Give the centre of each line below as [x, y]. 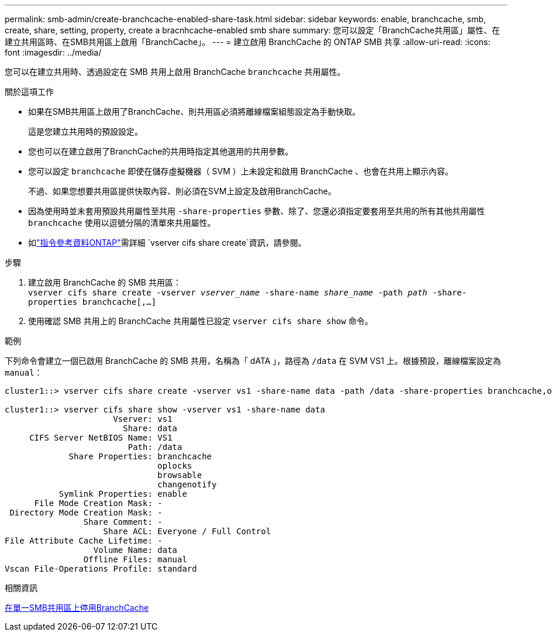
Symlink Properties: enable [123, 494]
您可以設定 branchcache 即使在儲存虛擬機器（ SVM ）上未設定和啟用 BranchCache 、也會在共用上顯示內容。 [241, 171]
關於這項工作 [29, 92]
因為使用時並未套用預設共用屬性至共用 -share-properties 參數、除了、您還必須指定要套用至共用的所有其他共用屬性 [257, 211]
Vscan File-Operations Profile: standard [101, 569]
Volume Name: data [135, 550]
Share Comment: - [123, 522]
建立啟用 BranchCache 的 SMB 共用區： [105, 282]
